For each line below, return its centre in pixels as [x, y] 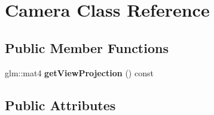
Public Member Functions [87, 47]
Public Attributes [60, 105]
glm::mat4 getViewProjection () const [79, 72]
